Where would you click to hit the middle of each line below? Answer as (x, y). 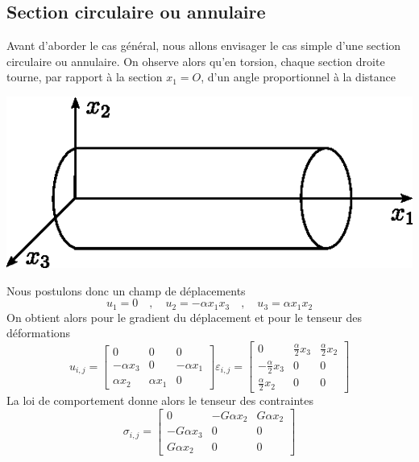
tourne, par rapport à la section (85, 77)
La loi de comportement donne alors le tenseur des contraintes (160, 400)
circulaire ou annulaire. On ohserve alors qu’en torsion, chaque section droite (196, 61)
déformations (39, 333)
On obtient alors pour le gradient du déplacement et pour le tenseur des (185, 317)
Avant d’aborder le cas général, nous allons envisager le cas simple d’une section (204, 45)
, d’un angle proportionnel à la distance (298, 77)
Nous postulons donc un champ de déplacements (126, 290)
